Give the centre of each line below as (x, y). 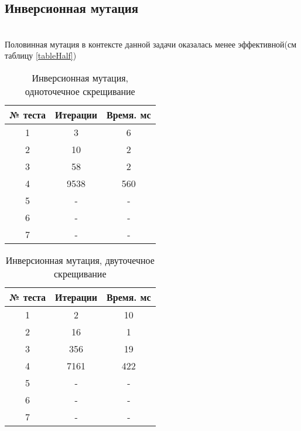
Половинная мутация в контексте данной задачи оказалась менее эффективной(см (151, 44)
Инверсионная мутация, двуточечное (80, 260)
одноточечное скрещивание (80, 91)
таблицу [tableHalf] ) (41, 55)
